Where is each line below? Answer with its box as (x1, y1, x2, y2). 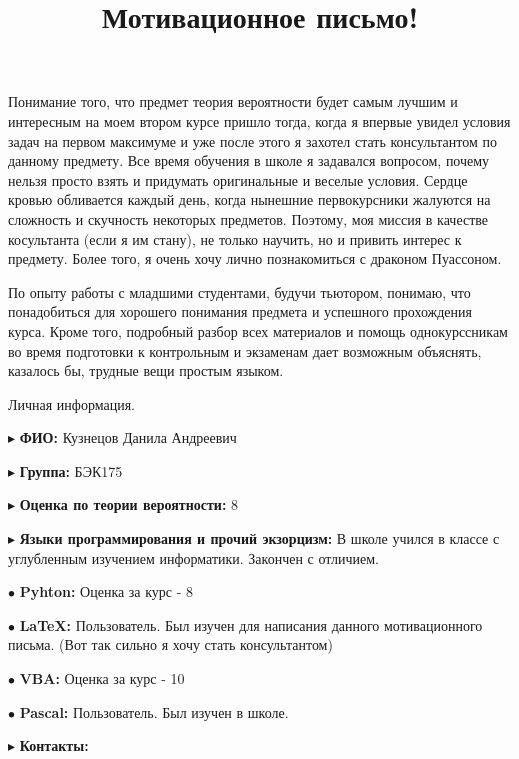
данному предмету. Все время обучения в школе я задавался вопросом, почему (8, 150, 490, 171)
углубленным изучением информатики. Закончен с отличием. (8, 547, 379, 568)
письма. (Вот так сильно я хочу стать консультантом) (8, 634, 333, 655)
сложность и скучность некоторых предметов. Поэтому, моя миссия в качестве (8, 208, 489, 229)
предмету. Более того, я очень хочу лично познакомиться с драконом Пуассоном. (8, 248, 502, 269)
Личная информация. (8, 393, 135, 414)
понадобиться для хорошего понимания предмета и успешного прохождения (8, 301, 473, 322)
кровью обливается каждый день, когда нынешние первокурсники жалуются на (8, 189, 491, 210)
